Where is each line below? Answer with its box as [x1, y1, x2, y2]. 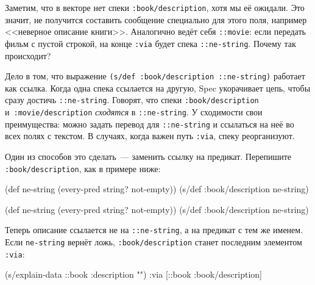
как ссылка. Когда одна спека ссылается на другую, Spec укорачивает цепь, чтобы [5, 81, 311, 94]
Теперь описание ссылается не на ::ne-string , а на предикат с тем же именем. [5, 223, 303, 236]
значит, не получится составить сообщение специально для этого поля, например [5, 13, 307, 26]
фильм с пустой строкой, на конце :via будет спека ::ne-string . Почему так [5, 37, 296, 49]
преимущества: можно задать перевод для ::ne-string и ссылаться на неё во [5, 117, 294, 130]
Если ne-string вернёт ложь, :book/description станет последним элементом [5, 236, 302, 248]
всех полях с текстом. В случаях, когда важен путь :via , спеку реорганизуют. [5, 129, 295, 142]
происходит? [5, 49, 51, 62]
